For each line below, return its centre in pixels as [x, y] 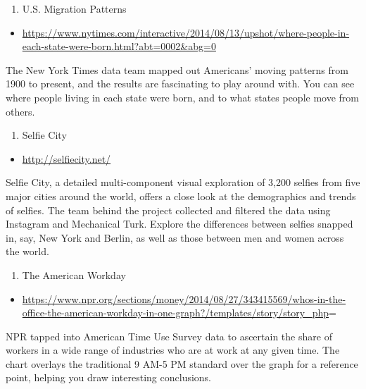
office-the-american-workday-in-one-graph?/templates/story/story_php [175, 313]
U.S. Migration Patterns [74, 8]
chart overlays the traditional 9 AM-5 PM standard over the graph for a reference [182, 363]
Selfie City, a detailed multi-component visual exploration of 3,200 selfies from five [183, 182]
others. [20, 111]
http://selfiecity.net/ [67, 158]
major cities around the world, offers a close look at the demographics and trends [181, 196]
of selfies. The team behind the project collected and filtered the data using [168, 210]
